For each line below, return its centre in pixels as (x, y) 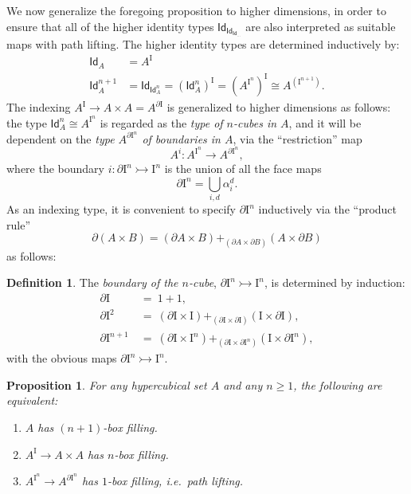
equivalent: (32, 400)
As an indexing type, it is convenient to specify (121, 209)
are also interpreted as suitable (321, 26)
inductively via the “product (328, 209)
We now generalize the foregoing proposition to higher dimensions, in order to (196, 10)
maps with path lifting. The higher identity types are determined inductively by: (203, 44)
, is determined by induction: (335, 282)
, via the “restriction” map (297, 138)
